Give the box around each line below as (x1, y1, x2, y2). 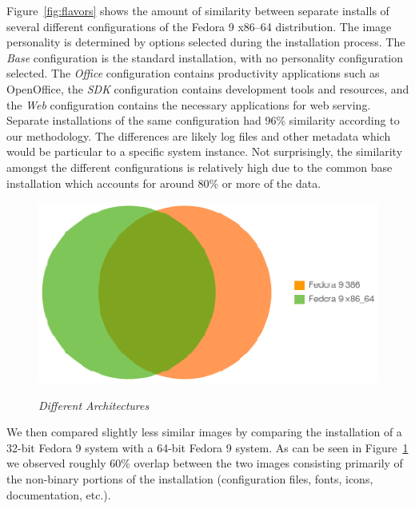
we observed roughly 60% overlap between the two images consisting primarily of (6, 455, 403, 471)
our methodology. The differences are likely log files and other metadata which (6, 127, 391, 144)
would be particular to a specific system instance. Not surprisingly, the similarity (6, 143, 403, 160)
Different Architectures (38, 396, 150, 413)
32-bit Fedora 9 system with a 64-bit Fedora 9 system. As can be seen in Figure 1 (6, 439, 409, 455)
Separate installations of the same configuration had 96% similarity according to (6, 112, 400, 129)
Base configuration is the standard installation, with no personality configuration (6, 49, 404, 66)
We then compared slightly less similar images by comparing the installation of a (6, 424, 402, 440)
